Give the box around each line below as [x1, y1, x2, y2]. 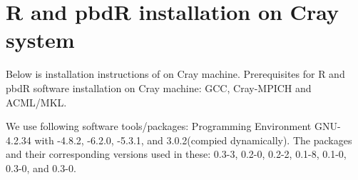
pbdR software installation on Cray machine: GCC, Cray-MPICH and [6, 80, 312, 95]
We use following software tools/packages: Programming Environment [6, 119, 312, 134]
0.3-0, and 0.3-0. [6, 160, 76, 175]
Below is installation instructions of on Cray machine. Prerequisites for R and [6, 66, 345, 81]
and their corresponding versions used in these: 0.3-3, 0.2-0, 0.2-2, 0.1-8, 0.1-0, [6, 146, 347, 161]
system [6, 25, 75, 54]
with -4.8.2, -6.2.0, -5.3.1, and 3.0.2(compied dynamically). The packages [34, 132, 352, 147]
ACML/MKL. [6, 94, 67, 109]
